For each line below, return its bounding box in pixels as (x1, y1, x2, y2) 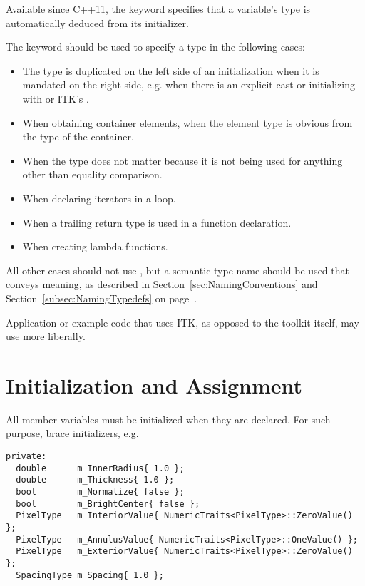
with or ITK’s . (22, 91, 89, 106)
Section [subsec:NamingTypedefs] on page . (6, 290, 197, 305)
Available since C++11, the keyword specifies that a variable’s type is (6, 1, 311, 16)
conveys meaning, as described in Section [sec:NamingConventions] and (6, 277, 318, 292)
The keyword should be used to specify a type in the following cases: (6, 39, 306, 54)
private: (6, 451, 47, 461)
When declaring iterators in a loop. (22, 190, 176, 205)
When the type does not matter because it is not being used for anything (22, 153, 343, 168)
